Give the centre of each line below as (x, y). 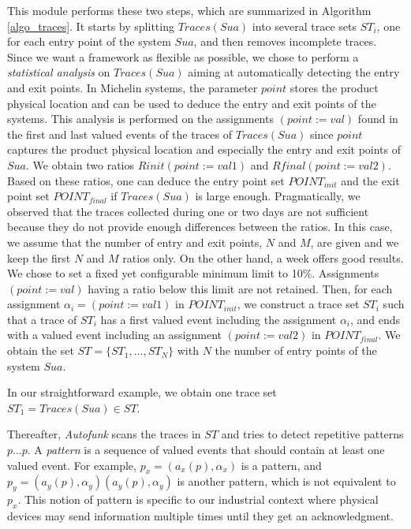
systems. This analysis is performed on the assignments (140, 119)
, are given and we (355, 242)
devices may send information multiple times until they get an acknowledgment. (200, 516)
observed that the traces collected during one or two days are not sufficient (188, 211)
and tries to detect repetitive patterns (312, 434)
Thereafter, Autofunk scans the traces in (104, 434)
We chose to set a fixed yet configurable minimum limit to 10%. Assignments (193, 273)
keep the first (39, 257)
